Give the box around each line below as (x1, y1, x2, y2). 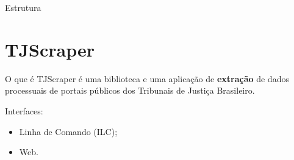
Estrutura (5, 1, 41, 13)
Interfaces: (5, 104, 43, 117)
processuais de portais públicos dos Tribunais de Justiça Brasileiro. (5, 84, 255, 97)
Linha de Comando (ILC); (19, 125, 118, 137)
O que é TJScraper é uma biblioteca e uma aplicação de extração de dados (5, 72, 289, 85)
